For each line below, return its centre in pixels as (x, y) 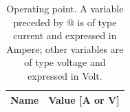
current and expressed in (65, 35)
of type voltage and (65, 62)
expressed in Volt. (65, 75)
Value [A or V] (84, 99)
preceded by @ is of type (65, 22)
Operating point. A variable (65, 8)
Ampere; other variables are (65, 48)
